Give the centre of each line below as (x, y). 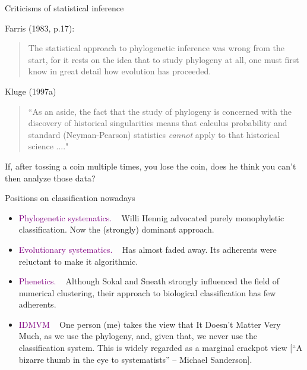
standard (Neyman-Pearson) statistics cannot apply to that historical (154, 134)
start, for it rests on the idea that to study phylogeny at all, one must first (164, 59)
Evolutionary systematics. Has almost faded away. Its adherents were (148, 249)
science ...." (48, 146)
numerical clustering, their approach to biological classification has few (147, 292)
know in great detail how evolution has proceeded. (120, 71)
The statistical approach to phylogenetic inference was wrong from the (156, 48)
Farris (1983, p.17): (40, 28)
